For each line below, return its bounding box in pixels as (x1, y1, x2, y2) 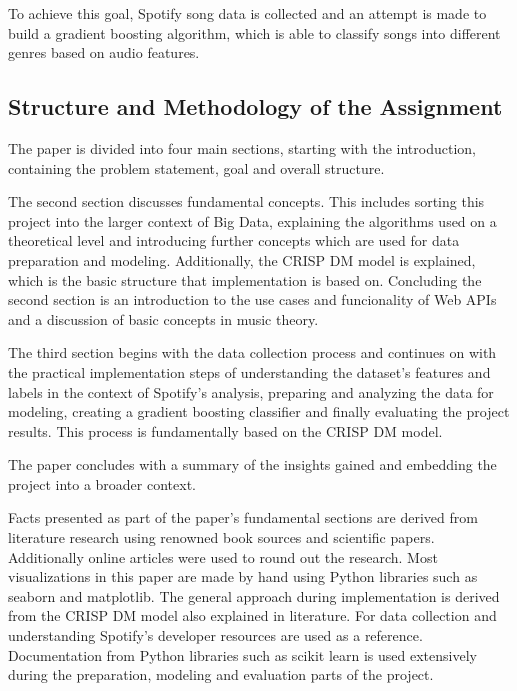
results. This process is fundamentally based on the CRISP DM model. (8, 420, 443, 441)
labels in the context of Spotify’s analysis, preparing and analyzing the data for (8, 381, 494, 402)
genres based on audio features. (8, 42, 200, 63)
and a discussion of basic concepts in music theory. (8, 308, 319, 329)
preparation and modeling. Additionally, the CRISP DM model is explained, (8, 249, 476, 270)
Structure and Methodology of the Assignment (8, 91, 503, 122)
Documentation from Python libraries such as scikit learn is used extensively (8, 644, 477, 665)
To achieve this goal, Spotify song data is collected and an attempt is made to (8, 3, 487, 23)
